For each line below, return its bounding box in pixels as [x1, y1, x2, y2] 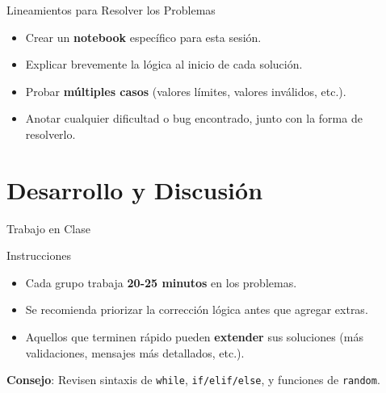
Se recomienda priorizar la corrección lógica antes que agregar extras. [25, 301, 368, 318]
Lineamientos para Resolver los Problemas [6, 2, 216, 18]
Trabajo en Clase [6, 219, 90, 236]
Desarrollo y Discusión [6, 173, 263, 206]
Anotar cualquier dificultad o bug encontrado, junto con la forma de [25, 110, 363, 127]
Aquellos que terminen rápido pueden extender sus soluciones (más [25, 328, 363, 345]
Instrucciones [6, 247, 71, 264]
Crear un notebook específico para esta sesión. [25, 28, 262, 45]
